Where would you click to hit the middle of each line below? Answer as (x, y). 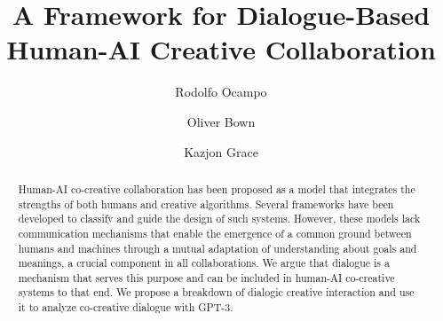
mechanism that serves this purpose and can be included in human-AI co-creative (206, 277)
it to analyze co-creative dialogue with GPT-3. (126, 307)
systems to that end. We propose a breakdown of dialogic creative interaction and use (216, 292)
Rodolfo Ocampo (221, 92)
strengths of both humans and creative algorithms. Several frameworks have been (206, 204)
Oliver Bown (221, 121)
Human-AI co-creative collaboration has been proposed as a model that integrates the (217, 188)
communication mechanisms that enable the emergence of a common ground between (215, 233)
